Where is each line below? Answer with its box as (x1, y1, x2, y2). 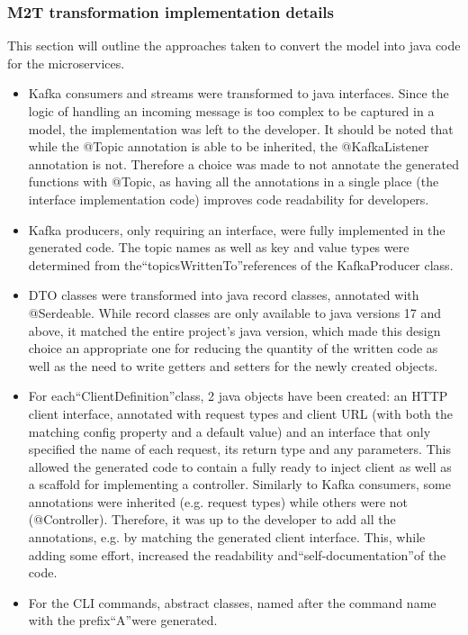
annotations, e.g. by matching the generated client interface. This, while (28, 528, 426, 547)
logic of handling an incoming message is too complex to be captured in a (28, 102, 435, 120)
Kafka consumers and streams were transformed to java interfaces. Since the (28, 84, 449, 103)
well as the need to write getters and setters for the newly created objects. (28, 356, 438, 375)
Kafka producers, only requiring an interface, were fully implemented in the (28, 220, 445, 239)
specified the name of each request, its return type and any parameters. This (28, 440, 451, 458)
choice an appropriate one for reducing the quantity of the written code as (28, 339, 438, 358)
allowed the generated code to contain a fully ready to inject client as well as (28, 457, 452, 476)
